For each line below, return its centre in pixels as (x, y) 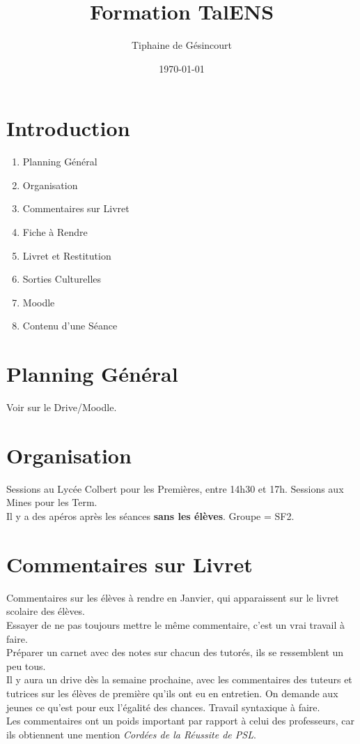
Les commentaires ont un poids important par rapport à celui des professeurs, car (180, 721)
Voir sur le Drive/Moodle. (62, 407)
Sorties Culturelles (62, 279)
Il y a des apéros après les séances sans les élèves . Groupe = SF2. (150, 516)
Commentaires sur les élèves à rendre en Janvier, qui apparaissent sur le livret (173, 597)
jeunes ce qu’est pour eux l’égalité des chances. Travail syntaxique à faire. (163, 707)
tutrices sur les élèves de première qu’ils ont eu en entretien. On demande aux (172, 693)
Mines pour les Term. (52, 502)
